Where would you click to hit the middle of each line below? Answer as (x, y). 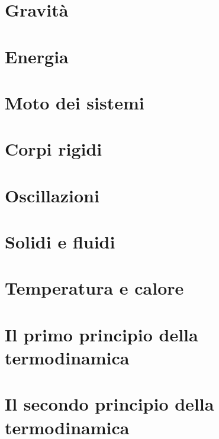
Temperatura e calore (94, 288)
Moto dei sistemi (75, 102)
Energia (37, 56)
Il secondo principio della (109, 404)
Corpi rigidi (54, 149)
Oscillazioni (52, 195)
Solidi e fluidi (60, 242)
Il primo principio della (102, 334)
